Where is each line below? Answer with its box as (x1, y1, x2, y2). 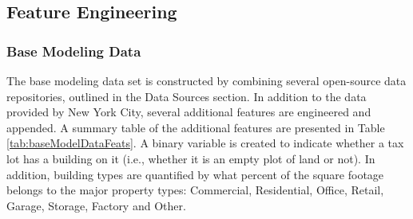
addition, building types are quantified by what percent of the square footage (6, 166, 384, 182)
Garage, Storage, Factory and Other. (6, 197, 186, 213)
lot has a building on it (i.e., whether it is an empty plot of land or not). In (6, 150, 375, 166)
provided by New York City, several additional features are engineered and (6, 104, 371, 120)
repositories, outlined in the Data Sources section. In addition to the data (6, 88, 367, 104)
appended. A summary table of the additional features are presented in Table (6, 119, 385, 135)
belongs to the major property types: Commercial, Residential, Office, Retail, (6, 182, 384, 198)
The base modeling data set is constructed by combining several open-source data (6, 72, 407, 88)
